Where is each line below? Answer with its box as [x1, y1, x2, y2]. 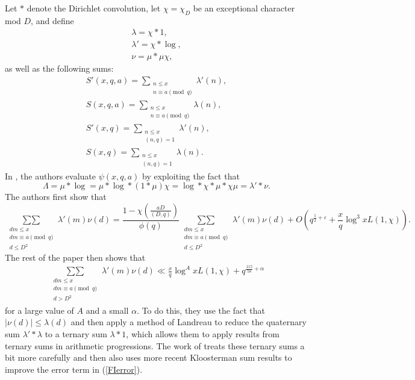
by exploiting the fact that [142, 169, 240, 182]
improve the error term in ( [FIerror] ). [5, 363, 143, 375]
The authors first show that [5, 190, 107, 203]
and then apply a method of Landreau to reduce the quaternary [70, 316, 307, 328]
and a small [86, 304, 129, 316]
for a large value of [5, 304, 74, 316]
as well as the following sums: [5, 62, 114, 75]
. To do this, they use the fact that [137, 304, 265, 316]
